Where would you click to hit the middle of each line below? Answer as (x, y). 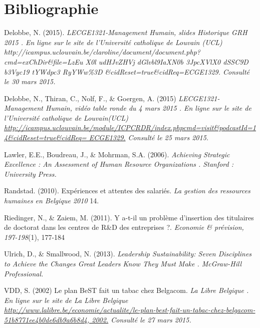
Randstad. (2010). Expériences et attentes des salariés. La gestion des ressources (127, 191)
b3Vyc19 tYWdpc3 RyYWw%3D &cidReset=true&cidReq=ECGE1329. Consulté (127, 71)
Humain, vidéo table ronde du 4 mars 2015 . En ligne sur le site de (149, 108)
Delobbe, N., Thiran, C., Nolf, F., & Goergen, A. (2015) (90, 98)
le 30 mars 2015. (30, 81)
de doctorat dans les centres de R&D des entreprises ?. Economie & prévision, (124, 227)
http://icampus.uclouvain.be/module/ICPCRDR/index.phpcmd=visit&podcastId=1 (130, 127)
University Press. (30, 174)
